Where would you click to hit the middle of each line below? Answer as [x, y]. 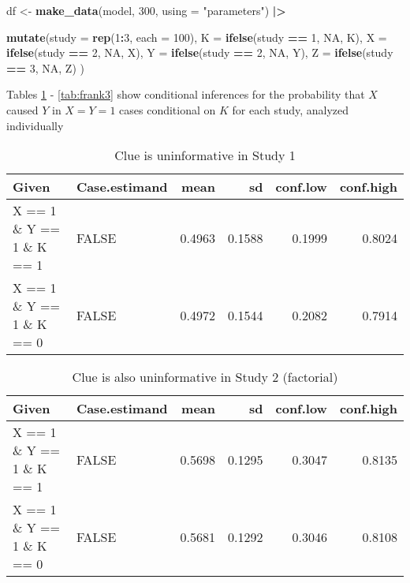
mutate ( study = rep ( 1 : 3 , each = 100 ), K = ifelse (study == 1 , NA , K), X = [197, 37]
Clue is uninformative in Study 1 [205, 155]
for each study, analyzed [291, 109]
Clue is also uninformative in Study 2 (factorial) [205, 377]
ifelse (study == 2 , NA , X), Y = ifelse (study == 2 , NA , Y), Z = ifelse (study [200, 52]
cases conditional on [168, 109]
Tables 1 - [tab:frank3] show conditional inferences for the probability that [186, 94]
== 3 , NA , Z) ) [45, 67]
